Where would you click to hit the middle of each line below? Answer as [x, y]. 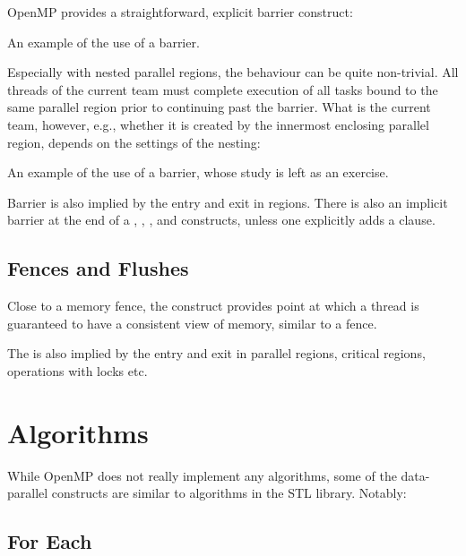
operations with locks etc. [78, 370]
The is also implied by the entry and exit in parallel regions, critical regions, [216, 353]
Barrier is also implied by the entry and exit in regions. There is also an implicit [228, 202]
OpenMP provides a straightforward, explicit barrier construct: [180, 12]
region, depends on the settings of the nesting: [134, 142]
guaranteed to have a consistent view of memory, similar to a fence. [192, 323]
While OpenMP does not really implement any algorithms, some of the [202, 475]
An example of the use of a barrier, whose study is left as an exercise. [198, 172]
